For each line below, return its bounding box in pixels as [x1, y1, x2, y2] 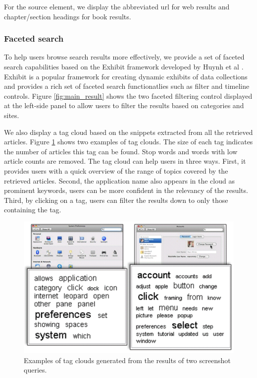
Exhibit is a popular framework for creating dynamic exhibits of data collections [4, 71, 248, 81]
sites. [4, 110, 19, 120]
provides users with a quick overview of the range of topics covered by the [4, 165, 228, 176]
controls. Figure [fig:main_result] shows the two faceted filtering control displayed [4, 90, 253, 101]
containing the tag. [4, 204, 61, 215]
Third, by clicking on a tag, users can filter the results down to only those [4, 194, 228, 205]
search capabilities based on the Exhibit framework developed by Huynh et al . [4, 62, 244, 71]
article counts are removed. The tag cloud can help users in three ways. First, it [4, 156, 246, 166]
